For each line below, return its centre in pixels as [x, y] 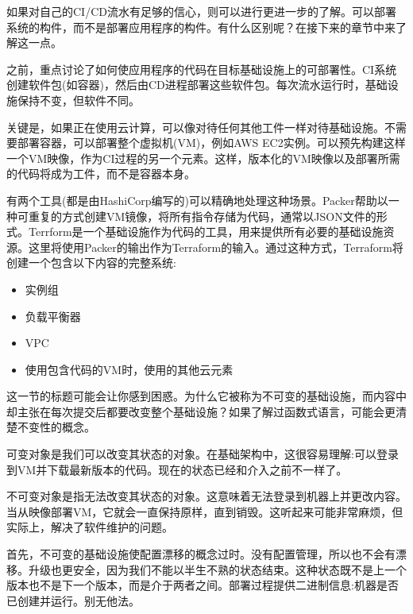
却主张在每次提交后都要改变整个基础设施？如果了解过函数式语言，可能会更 [201, 411]
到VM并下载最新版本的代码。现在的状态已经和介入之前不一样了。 [177, 469]
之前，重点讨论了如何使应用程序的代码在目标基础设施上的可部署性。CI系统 [202, 69]
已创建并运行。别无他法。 [73, 600]
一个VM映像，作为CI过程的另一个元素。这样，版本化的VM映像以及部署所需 [203, 158]
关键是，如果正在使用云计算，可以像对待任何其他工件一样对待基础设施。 [195, 127]
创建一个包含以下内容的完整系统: [91, 263]
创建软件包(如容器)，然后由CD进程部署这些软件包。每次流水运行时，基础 [197, 85]
